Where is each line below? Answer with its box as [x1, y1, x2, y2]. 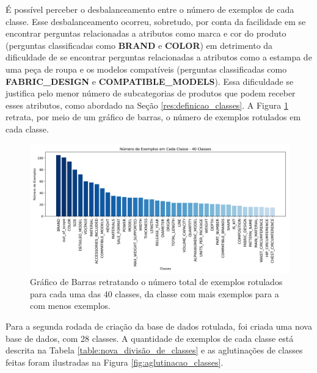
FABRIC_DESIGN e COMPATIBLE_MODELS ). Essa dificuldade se [5, 74, 294, 87]
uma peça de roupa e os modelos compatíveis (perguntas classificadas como [5, 62, 287, 75]
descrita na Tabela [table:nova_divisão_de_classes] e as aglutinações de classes [5, 344, 303, 357]
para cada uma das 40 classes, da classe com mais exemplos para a [30, 287, 279, 300]
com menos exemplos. [30, 299, 111, 312]
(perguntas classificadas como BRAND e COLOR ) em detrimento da [5, 38, 273, 51]
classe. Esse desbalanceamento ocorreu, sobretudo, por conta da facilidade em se [5, 15, 306, 27]
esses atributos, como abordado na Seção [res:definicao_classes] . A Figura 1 [5, 98, 288, 111]
